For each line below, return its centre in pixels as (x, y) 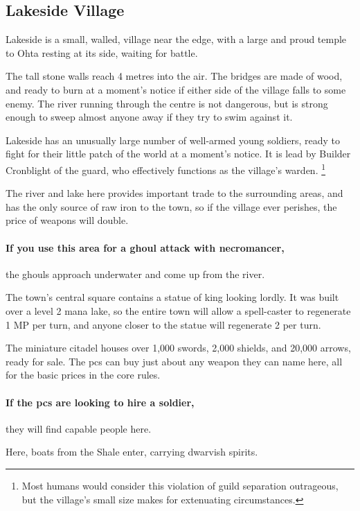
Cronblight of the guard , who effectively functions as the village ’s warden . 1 (166, 168)
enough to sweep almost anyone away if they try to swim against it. (149, 117)
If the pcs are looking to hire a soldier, (100, 402)
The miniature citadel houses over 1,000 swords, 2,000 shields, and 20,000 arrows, (178, 348)
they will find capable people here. (79, 428)
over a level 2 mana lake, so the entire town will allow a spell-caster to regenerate (178, 310)
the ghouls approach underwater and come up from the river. (135, 274)
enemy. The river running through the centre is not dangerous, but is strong (167, 103)
